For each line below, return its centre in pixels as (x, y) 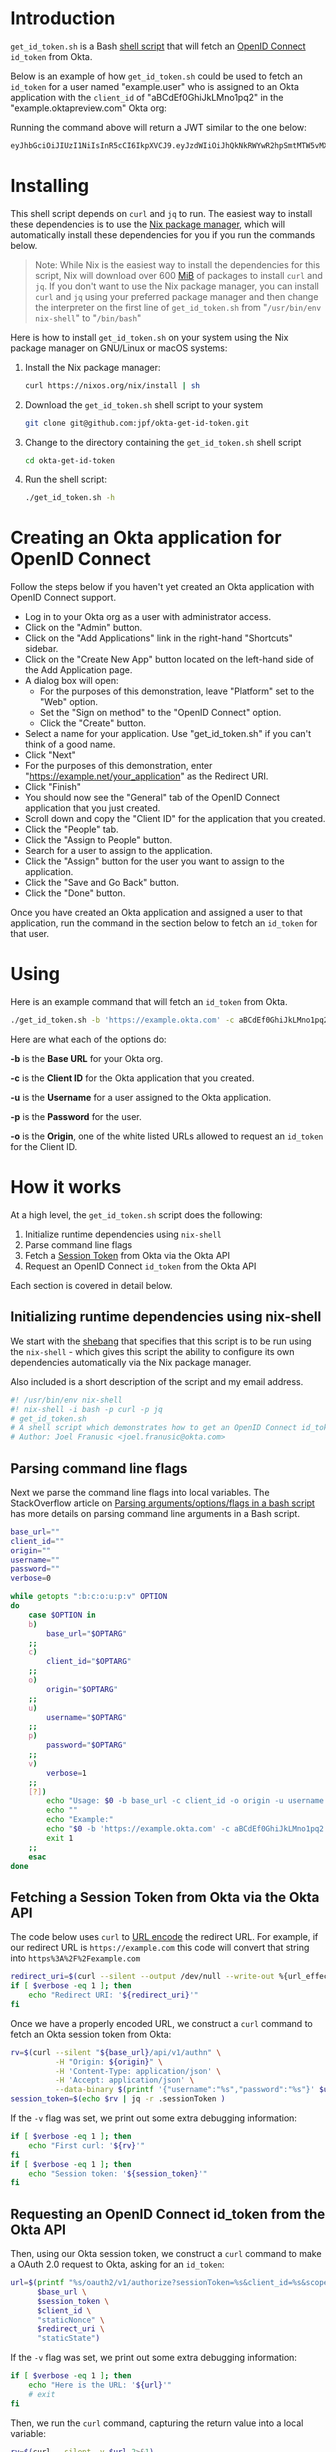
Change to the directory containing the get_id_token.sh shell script (163, 442)
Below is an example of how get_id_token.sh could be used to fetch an (156, 76)
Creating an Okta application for (146, 538)
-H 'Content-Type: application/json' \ (138, 2071)
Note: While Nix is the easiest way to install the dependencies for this (177, 264)
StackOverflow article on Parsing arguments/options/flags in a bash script (162, 1503)
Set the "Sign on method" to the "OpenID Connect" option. (160, 713)
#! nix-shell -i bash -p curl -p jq (86, 1409)
